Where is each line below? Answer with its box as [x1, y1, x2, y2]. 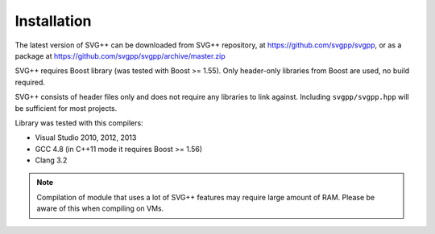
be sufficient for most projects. [14, 103, 118, 113]
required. [14, 77, 46, 87]
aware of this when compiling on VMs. [36, 203, 164, 213]
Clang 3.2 [35, 155, 68, 165]
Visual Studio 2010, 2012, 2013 [35, 133, 137, 142]
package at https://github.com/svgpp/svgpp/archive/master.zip [14, 51, 226, 60]
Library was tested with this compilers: [14, 117, 144, 128]
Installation [14, 12, 92, 30]
